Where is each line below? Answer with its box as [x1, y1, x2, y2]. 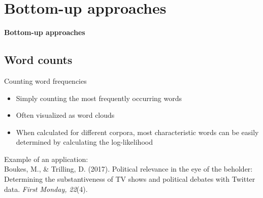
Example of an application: [4, 153, 88, 164]
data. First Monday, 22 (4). [4, 183, 88, 194]
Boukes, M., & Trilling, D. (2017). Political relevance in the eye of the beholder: [4, 163, 253, 174]
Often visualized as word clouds [16, 110, 115, 120]
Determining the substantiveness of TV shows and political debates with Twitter [4, 174, 255, 184]
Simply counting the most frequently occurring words [16, 92, 182, 103]
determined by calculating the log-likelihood [16, 137, 153, 147]
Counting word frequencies [4, 75, 87, 86]
